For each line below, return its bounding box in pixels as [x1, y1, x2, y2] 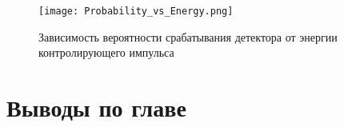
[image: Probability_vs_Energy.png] [38, 6, 234, 17]
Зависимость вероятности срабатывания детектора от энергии [38, 28, 338, 45]
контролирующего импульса [38, 44, 174, 61]
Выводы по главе [6, 91, 186, 124]
